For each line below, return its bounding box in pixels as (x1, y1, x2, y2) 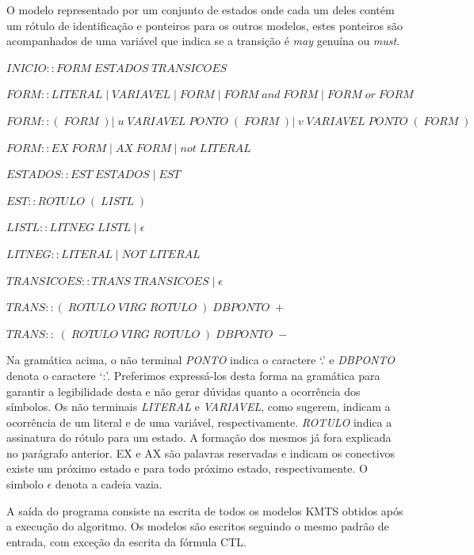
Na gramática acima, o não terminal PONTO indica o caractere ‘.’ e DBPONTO (6, 352, 396, 368)
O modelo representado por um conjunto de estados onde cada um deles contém (6, 2, 395, 17)
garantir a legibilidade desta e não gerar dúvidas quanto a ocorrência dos (6, 382, 361, 399)
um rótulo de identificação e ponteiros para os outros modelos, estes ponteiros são (6, 17, 403, 33)
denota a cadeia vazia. (55, 476, 162, 492)
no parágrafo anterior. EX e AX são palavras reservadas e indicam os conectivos (6, 444, 396, 461)
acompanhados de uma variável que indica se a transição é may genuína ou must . (6, 32, 400, 49)
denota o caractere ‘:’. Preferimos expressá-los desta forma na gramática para (6, 367, 380, 383)
